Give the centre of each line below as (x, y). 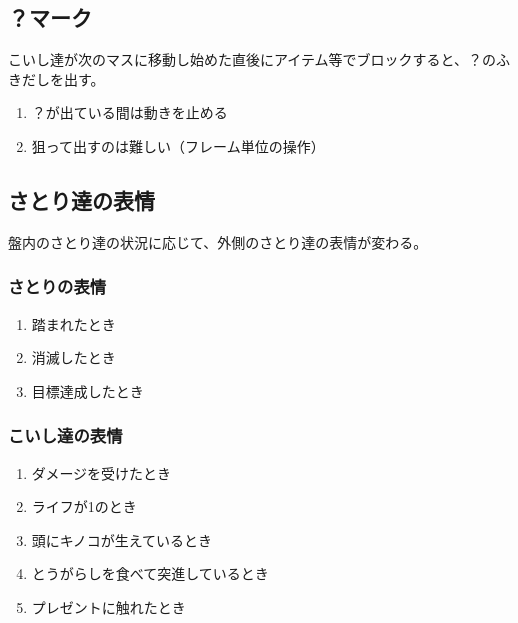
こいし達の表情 (65, 435)
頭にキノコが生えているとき (122, 539)
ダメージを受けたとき (101, 472)
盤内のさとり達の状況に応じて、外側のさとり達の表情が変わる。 (218, 241)
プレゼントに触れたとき (108, 606)
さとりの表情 (57, 286)
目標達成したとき (87, 390)
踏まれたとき (73, 323)
